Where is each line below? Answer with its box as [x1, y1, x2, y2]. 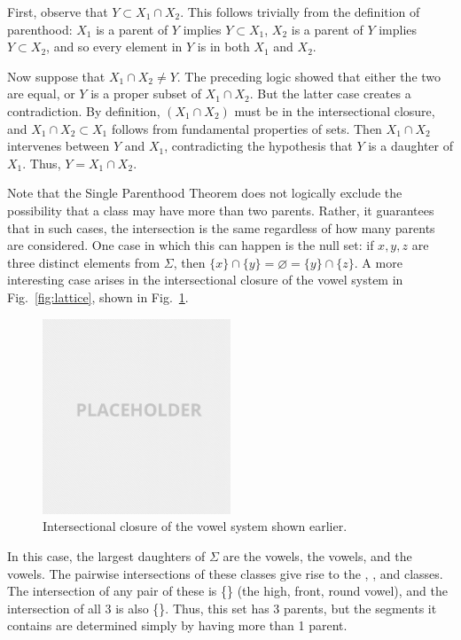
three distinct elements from [7, 253, 160, 271]
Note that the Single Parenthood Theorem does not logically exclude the [7, 183, 402, 202]
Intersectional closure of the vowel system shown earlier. [43, 517, 348, 535]
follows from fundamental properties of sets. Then [111, 119, 382, 137]
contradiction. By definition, [7, 101, 160, 120]
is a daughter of [368, 137, 454, 155]
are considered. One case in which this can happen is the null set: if [7, 236, 374, 254]
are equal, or [7, 84, 75, 103]
